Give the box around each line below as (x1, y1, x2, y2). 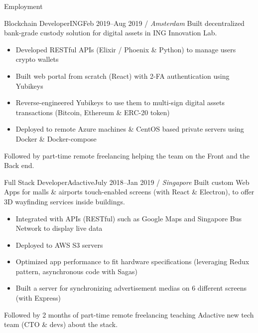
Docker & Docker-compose (15, 133, 97, 144)
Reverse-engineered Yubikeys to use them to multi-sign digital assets (15, 97, 225, 108)
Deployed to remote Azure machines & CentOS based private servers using (15, 124, 244, 134)
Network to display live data (15, 223, 103, 233)
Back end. (4, 160, 34, 170)
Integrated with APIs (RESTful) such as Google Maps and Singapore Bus (15, 213, 242, 223)
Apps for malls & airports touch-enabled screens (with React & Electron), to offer (4, 186, 255, 197)
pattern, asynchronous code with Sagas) (15, 266, 137, 276)
